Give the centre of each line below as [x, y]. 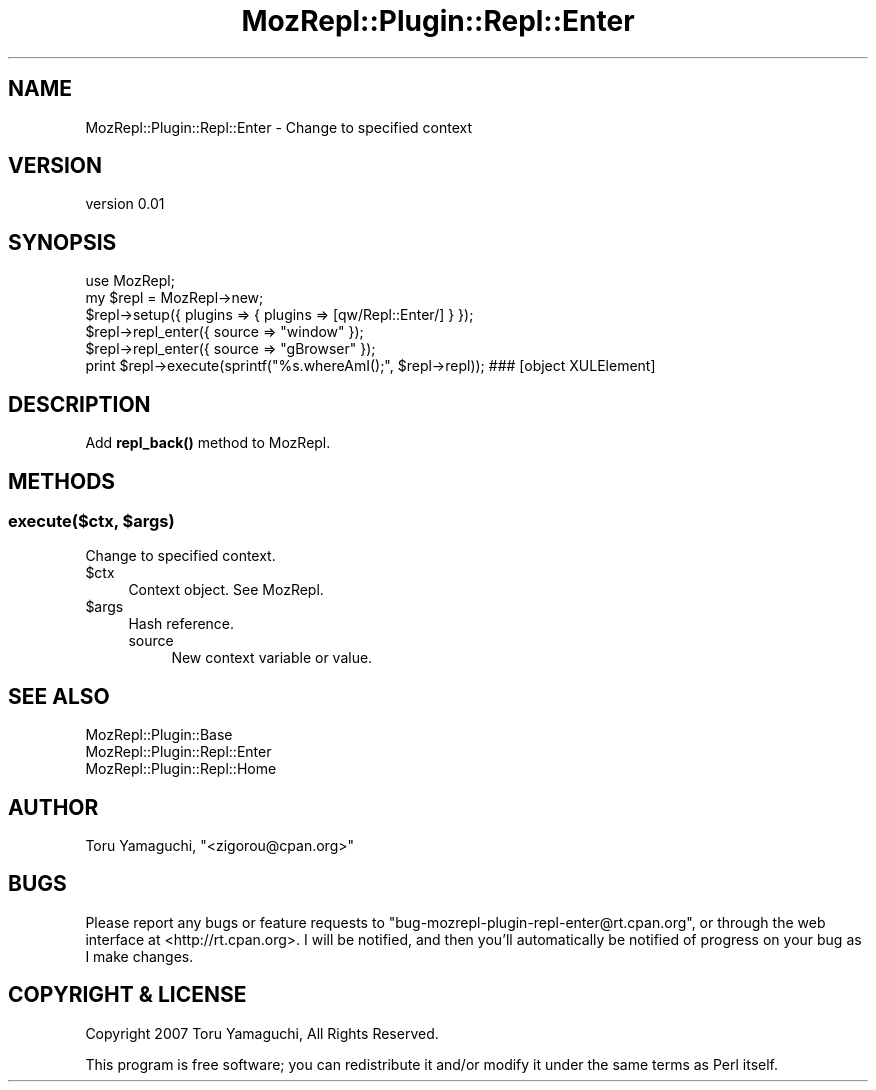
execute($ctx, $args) [91, 520]
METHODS [62, 481]
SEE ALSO [59, 696]
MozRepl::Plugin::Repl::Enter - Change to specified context [279, 127]
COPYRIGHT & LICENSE [127, 995]
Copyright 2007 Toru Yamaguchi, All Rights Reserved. [262, 1033]
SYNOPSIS [62, 242]
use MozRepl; [130, 281]
